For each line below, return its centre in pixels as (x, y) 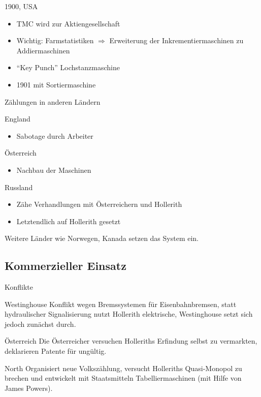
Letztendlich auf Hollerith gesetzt (69, 221)
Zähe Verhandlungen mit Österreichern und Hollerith (99, 204)
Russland (19, 187)
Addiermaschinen (43, 50)
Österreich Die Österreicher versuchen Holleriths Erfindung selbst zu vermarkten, (131, 341)
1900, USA (21, 6)
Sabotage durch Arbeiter (55, 135)
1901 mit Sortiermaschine (56, 84)
